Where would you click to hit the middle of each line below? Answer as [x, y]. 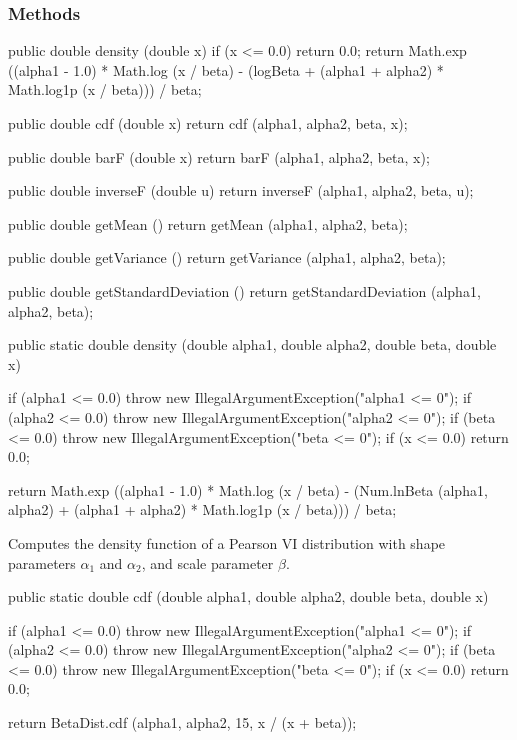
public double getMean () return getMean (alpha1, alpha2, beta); [208, 223]
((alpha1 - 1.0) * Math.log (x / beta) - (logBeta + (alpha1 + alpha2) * [226, 69]
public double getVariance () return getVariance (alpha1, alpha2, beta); [227, 257]
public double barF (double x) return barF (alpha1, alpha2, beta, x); [219, 156]
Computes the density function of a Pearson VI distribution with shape [227, 542]
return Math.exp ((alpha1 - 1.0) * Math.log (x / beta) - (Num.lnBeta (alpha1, [248, 489]
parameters [42, 562]
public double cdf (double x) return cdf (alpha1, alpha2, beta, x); [208, 123]
